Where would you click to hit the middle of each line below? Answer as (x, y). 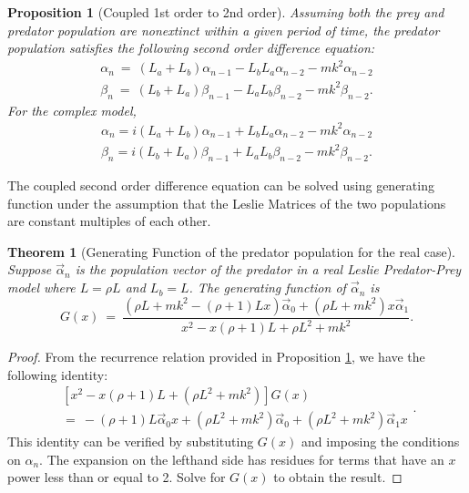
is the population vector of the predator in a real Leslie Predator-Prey (268, 269)
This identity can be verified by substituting (131, 442)
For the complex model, (72, 110)
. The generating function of (267, 288)
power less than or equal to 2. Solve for (117, 477)
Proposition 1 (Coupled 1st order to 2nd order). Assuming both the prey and (226, 12)
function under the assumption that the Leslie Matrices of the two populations (227, 203)
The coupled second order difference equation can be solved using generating (221, 185)
